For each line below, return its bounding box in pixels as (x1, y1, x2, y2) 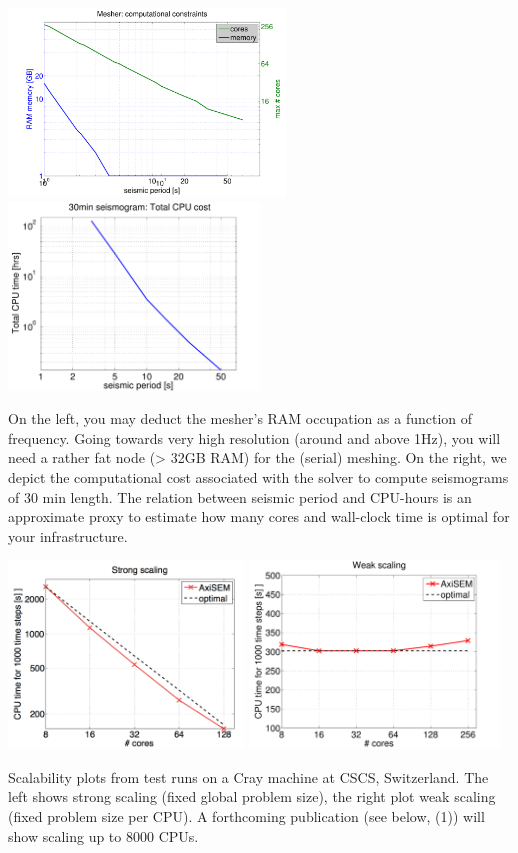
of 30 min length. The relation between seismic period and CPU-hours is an (8, 486, 472, 507)
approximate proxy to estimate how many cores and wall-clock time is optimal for (8, 506, 510, 527)
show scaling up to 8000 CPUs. (8, 825, 199, 846)
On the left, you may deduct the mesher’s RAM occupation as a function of (8, 408, 473, 429)
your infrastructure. (8, 525, 128, 546)
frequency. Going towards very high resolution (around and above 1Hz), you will (8, 427, 501, 448)
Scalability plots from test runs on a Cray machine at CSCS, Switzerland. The (8, 766, 489, 787)
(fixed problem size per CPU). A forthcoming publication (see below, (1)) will (8, 806, 485, 827)
